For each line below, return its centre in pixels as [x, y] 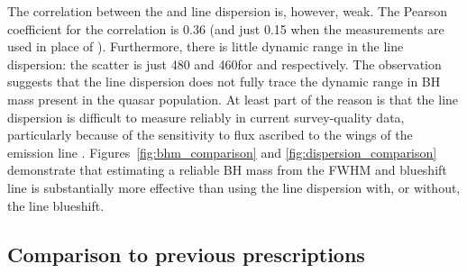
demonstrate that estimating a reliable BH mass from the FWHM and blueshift [227, 170]
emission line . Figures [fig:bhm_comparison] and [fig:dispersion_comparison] [222, 152]
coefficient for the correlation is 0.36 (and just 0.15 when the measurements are [226, 28]
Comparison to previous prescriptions [186, 254]
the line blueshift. [56, 205]
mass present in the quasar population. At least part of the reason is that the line [233, 99]
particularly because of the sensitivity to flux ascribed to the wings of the [210, 135]
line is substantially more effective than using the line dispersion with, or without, [234, 187]
